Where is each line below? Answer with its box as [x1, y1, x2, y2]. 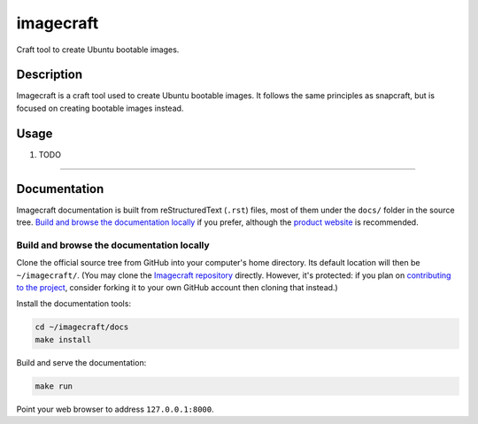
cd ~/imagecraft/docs [35, 322, 129, 332]
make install [35, 335, 92, 344]
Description [16, 67, 83, 82]
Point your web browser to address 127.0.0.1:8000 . [16, 404, 214, 414]
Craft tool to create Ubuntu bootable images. [16, 44, 180, 55]
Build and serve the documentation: [16, 357, 147, 367]
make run [35, 381, 73, 391]
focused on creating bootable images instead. [16, 103, 184, 113]
